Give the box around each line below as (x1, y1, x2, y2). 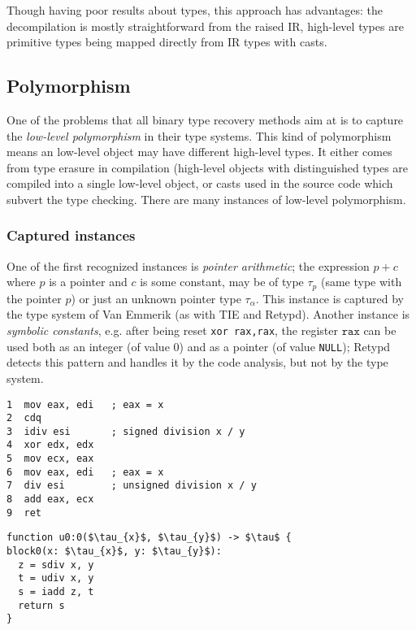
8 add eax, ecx (6, 493, 94, 506)
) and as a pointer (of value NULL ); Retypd (179, 337, 391, 354)
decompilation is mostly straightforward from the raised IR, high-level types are (6, 17, 404, 34)
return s (18, 599, 65, 611)
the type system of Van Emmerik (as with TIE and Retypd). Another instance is (6, 306, 410, 323)
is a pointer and (49, 273, 128, 290)
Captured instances (6, 225, 136, 245)
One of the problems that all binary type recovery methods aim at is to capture (6, 111, 404, 128)
